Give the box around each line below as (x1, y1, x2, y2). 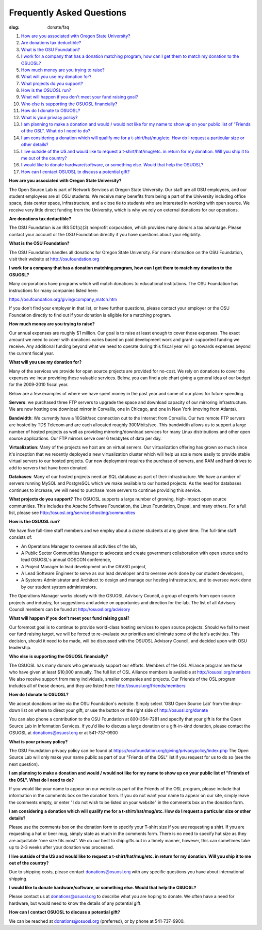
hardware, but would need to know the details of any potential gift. (9, 900, 142, 906)
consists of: (9, 534, 33, 540)
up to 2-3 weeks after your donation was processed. (9, 844, 114, 850)
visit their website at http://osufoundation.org (9, 256, 99, 262)
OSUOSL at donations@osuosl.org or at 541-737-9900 (9, 730, 118, 736)
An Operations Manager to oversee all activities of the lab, (21, 543, 138, 549)
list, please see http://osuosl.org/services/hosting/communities (9, 510, 135, 515)
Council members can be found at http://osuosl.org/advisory (9, 607, 131, 612)
